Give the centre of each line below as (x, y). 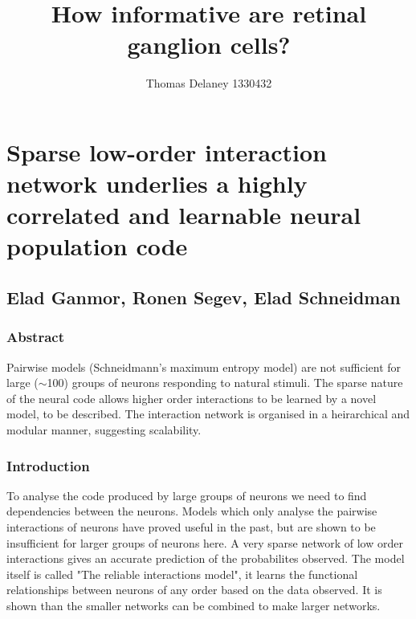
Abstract (35, 337)
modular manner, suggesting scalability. (104, 430)
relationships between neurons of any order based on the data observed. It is (194, 590)
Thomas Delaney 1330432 (209, 83)
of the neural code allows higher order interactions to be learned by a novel (192, 398)
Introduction (48, 465)
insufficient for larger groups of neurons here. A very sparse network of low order (205, 542)
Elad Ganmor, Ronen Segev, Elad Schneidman (204, 297)
